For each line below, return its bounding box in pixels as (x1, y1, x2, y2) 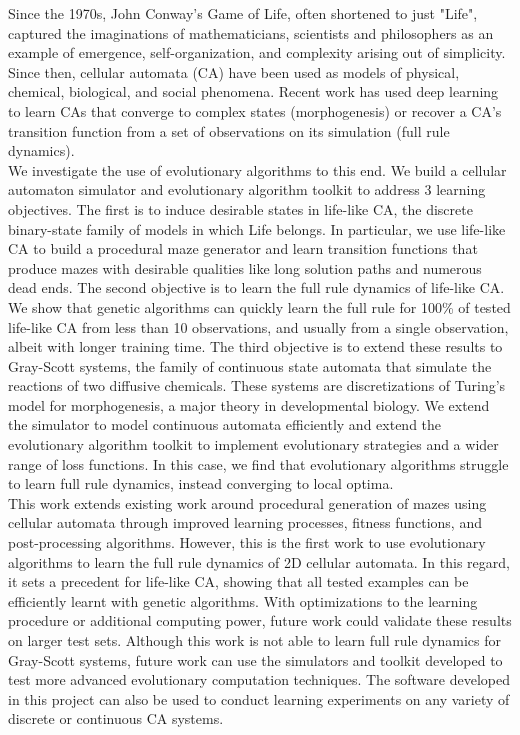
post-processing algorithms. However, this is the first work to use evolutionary (8, 532, 486, 553)
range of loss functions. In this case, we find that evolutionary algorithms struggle (8, 453, 509, 474)
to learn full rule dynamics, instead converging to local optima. (8, 473, 394, 494)
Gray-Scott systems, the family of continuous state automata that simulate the (8, 355, 492, 376)
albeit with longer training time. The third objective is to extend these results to (8, 336, 503, 357)
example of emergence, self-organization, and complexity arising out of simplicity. (8, 42, 506, 63)
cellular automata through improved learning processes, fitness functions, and (8, 512, 482, 533)
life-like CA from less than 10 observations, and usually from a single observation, (8, 316, 509, 337)
